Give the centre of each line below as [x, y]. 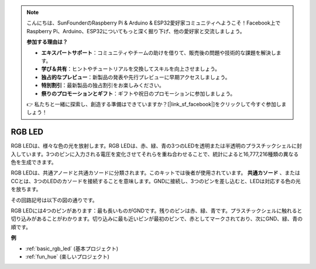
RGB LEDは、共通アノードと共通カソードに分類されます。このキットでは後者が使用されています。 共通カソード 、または [156, 173]
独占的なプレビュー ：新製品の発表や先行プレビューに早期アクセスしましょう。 [136, 77]
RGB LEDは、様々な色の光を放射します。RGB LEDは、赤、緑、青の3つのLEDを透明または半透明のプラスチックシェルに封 [157, 146]
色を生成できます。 [34, 162]
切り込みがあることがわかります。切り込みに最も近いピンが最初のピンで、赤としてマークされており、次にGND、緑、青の [157, 219]
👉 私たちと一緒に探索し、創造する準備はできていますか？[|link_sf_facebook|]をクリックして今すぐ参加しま [157, 104]
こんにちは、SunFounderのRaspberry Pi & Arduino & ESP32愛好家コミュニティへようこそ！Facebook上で [154, 23]
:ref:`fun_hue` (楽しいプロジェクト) [67, 256]
